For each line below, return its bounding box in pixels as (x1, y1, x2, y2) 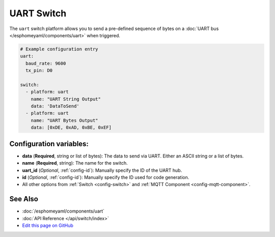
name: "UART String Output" (31, 96, 101, 102)
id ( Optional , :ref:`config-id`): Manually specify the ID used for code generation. (22, 174, 189, 180)
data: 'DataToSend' (31, 103, 80, 109)
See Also (9, 195, 38, 203)
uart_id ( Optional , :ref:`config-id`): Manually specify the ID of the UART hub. (22, 167, 182, 173)
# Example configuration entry (20, 46, 99, 52)
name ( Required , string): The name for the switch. (22, 160, 128, 166)
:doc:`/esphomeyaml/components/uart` (22, 208, 104, 214)
